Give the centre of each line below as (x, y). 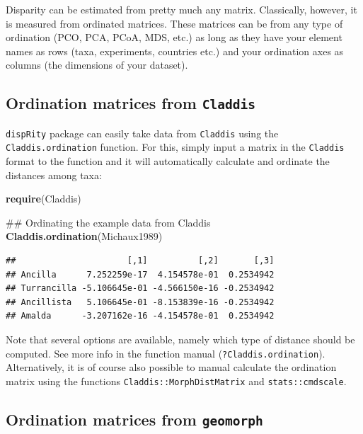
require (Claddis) (44, 199)
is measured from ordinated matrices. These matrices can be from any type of (174, 23)
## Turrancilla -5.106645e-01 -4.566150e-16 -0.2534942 (140, 289)
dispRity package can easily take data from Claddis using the (142, 133)
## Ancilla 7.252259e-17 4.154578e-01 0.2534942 (140, 274)
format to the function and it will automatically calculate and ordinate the (168, 161)
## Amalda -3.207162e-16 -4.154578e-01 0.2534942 (140, 316)
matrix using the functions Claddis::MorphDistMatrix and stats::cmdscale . (176, 381)
